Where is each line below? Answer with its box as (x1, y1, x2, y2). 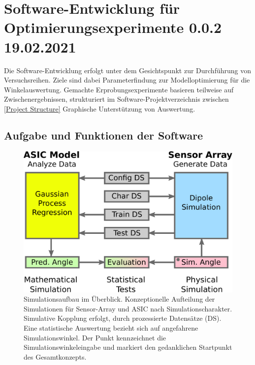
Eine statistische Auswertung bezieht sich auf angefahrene (24, 322, 198, 333)
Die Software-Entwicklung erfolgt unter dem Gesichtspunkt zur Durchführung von (4, 65, 252, 75)
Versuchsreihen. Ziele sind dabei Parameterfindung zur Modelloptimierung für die (4, 75, 250, 85)
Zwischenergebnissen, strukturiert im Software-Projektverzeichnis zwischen (4, 94, 229, 104)
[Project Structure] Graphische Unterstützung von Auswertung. (4, 103, 195, 113)
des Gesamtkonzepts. (24, 351, 87, 362)
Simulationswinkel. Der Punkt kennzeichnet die (24, 332, 166, 342)
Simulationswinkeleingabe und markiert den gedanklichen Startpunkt (24, 342, 232, 352)
